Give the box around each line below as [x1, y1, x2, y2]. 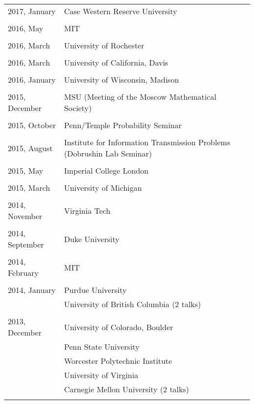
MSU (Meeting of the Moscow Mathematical [64, 91, 216, 102]
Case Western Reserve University [64, 5, 177, 17]
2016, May [8, 22, 43, 34]
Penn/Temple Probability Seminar [64, 119, 182, 131]
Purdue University [64, 284, 127, 295]
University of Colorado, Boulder [64, 321, 173, 333]
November [8, 210, 42, 222]
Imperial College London [64, 165, 148, 176]
